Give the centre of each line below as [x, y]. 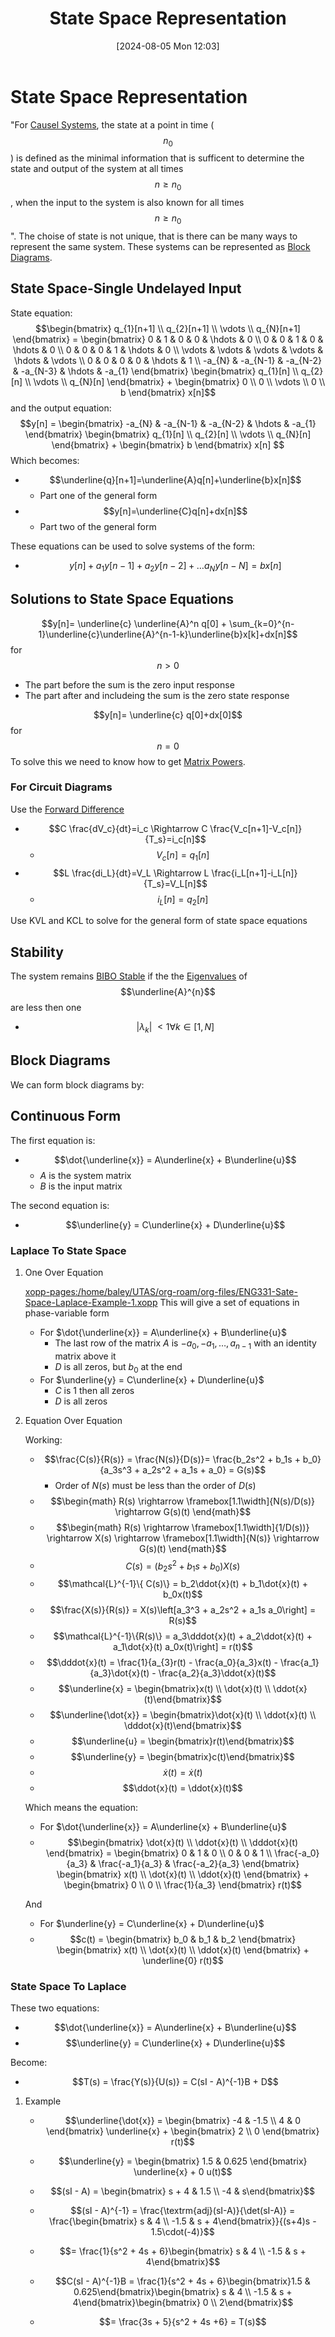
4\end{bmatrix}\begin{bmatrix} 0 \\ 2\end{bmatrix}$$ [183, 2303]
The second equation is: [60, 1205]
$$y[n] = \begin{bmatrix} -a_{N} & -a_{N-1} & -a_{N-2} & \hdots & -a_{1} [168, 423]
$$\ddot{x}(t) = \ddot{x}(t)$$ [182, 1788]
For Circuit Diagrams [61, 787]
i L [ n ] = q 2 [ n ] [183, 900]
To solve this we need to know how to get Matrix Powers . [128, 761]
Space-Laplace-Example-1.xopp [91, 1302]
